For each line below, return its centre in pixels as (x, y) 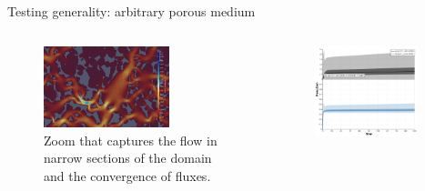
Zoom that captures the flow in (131, 140)
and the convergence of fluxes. (127, 175)
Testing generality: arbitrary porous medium (132, 11)
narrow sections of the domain (128, 158)
